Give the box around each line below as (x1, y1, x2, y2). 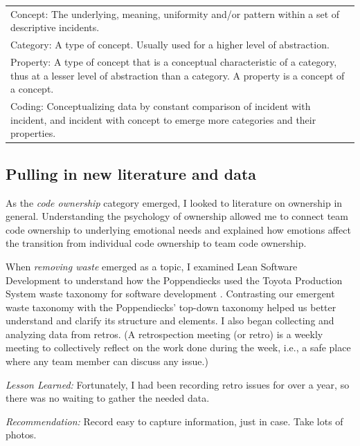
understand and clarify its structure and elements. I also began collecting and (6, 313, 334, 328)
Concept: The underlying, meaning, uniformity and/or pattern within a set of (10, 6, 340, 21)
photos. (6, 427, 37, 442)
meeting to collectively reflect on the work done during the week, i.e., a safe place (6, 340, 351, 355)
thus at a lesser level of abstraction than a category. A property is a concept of (10, 68, 345, 82)
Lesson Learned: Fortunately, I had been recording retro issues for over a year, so (6, 377, 350, 391)
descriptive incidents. (10, 20, 100, 35)
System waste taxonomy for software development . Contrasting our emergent (6, 286, 335, 301)
